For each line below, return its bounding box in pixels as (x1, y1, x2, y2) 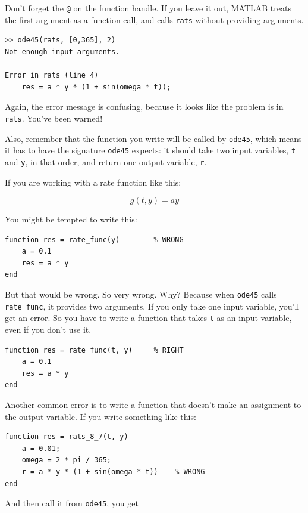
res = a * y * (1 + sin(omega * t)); (21, 82, 171, 91)
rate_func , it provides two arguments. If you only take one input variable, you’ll (5, 299, 300, 312)
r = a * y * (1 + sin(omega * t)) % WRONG (21, 467, 205, 476)
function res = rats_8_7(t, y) (5, 432, 128, 441)
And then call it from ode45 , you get (5, 497, 139, 509)
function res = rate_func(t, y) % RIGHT (5, 345, 184, 354)
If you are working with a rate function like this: (5, 175, 181, 188)
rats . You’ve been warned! (5, 112, 103, 124)
